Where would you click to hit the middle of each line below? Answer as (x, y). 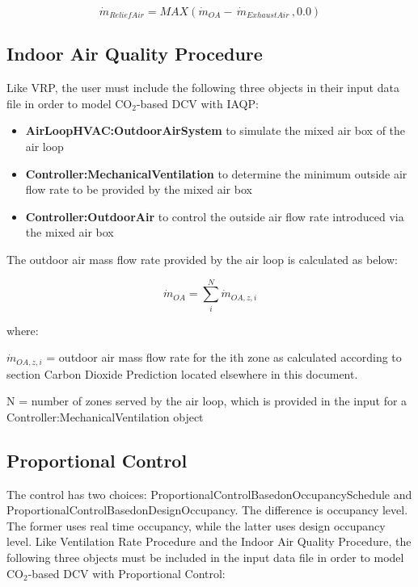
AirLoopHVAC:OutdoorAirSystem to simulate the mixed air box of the (215, 130)
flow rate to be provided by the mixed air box (139, 189)
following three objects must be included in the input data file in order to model (205, 558)
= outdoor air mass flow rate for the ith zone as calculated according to (224, 357)
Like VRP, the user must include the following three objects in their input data (203, 88)
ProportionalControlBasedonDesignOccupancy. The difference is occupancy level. (207, 510)
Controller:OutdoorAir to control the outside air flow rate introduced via (215, 216)
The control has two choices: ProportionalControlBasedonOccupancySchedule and (209, 494)
